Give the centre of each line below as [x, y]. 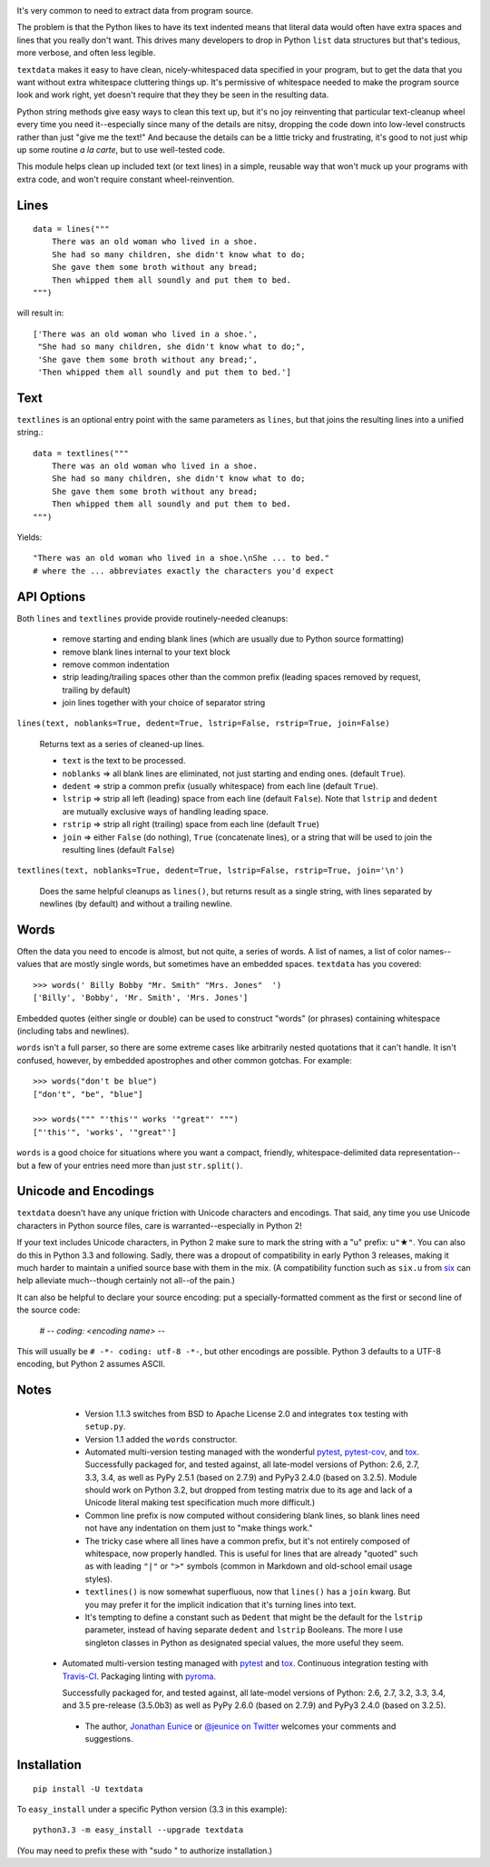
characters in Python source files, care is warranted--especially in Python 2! [160, 1225]
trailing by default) [96, 690]
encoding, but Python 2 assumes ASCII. [91, 1364]
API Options [51, 597]
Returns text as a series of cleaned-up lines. [122, 744]
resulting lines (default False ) [118, 849]
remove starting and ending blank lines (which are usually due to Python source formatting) [233, 639]
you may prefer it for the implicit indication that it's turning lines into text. [220, 1604]
